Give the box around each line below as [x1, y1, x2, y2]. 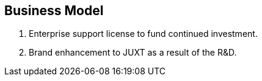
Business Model [4, 3, 104, 18]
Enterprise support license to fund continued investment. [29, 28, 258, 39]
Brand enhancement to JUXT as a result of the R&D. [29, 47, 237, 58]
